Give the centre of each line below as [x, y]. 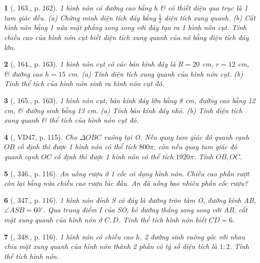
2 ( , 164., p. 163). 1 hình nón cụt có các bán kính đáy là [90, 64]
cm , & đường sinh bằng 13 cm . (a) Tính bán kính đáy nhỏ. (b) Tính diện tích [123, 110]
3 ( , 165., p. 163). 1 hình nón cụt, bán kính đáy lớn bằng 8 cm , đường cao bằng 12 [130, 100]
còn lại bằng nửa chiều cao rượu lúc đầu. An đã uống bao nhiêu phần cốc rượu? [126, 183]
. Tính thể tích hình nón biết [162, 219]
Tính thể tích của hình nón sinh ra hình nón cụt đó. [84, 83]
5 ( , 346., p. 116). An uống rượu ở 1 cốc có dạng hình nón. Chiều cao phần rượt [127, 173]
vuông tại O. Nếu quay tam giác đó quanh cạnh [177, 137]
